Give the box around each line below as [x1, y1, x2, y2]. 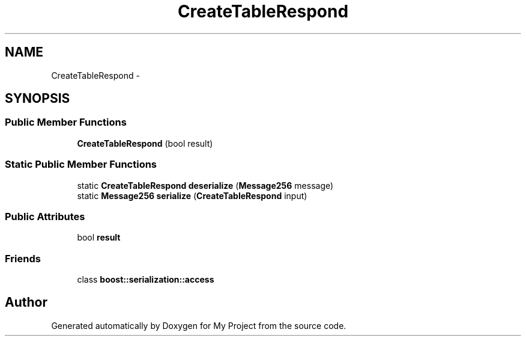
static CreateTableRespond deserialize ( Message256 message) [77, 180, 334, 191]
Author [5, 295, 47, 310]
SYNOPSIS [5, 91, 70, 106]
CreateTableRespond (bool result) [77, 138, 213, 149]
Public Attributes [5, 210, 85, 223]
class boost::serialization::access [77, 274, 214, 285]
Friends [5, 252, 41, 265]
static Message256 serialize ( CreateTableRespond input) [77, 190, 307, 201]
